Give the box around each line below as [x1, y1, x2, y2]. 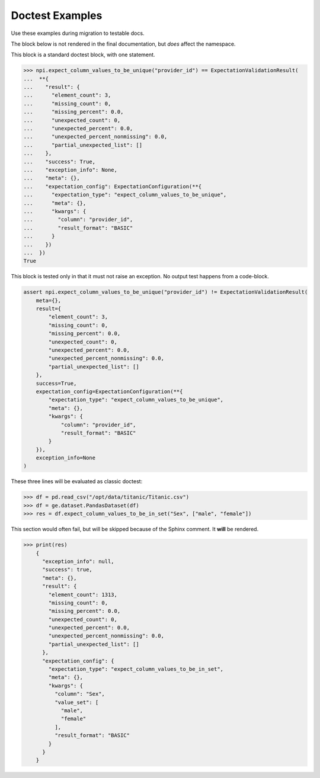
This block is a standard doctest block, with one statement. [11, 51, 155, 59]
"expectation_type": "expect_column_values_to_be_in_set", [48, 666, 224, 673]
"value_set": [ [54, 699, 99, 706]
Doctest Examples [11, 9, 103, 22]
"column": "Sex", [54, 690, 105, 697]
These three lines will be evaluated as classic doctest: [11, 478, 143, 485]
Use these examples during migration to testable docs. [11, 30, 145, 37]
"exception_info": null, [42, 558, 115, 565]
